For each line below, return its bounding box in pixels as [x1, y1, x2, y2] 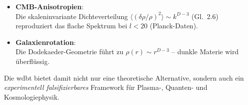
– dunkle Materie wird [171, 46, 239, 57]
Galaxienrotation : [15, 37, 76, 47]
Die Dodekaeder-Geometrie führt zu [15, 46, 124, 57]
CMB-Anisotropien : [15, 1, 84, 11]
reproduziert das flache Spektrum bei [15, 21, 127, 31]
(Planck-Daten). [149, 21, 198, 31]
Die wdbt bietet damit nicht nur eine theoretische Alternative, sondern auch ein [4, 72, 244, 83]
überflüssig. [15, 56, 50, 66]
